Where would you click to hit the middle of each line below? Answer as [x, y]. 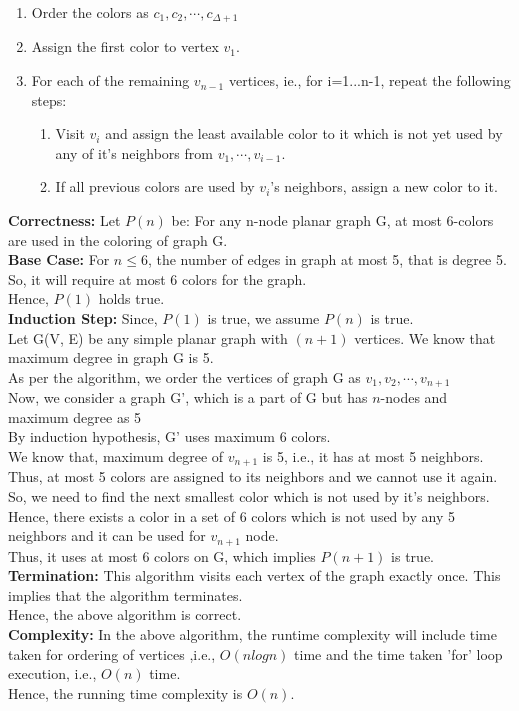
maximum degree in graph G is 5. [111, 357]
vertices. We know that [425, 337]
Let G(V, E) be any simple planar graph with [148, 337]
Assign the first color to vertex [125, 46]
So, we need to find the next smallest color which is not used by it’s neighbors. [249, 496]
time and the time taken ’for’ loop [398, 653]
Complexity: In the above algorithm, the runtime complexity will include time [252, 634]
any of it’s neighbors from [134, 152]
